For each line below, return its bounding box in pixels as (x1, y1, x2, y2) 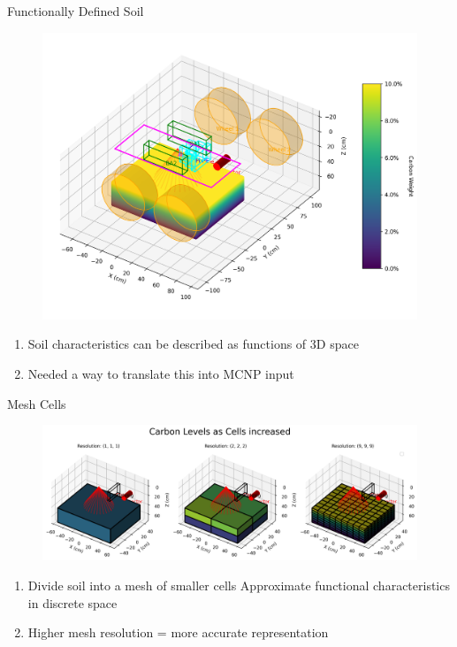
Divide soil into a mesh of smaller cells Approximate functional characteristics (27, 575, 450, 594)
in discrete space (27, 593, 118, 612)
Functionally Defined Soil (7, 2, 144, 19)
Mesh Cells (7, 394, 66, 412)
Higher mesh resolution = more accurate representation (27, 623, 329, 642)
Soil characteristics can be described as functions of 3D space (27, 335, 359, 353)
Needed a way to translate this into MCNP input (27, 364, 294, 382)
